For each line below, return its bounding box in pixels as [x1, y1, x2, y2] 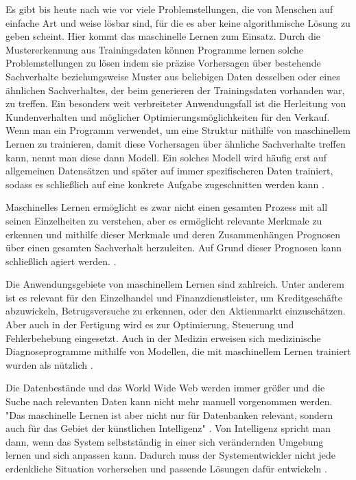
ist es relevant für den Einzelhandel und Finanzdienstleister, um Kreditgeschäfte [5, 290, 342, 304]
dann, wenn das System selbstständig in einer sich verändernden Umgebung [5, 434, 324, 448]
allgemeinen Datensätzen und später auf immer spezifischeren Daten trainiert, [5, 163, 333, 178]
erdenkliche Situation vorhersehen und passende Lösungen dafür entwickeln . [5, 461, 327, 475]
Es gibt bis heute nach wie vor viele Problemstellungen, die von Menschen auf [5, 2, 333, 16]
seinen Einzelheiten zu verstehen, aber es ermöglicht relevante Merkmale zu [5, 213, 322, 227]
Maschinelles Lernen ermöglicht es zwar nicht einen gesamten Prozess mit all [5, 200, 328, 214]
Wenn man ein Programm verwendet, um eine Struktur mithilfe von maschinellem [5, 123, 351, 137]
